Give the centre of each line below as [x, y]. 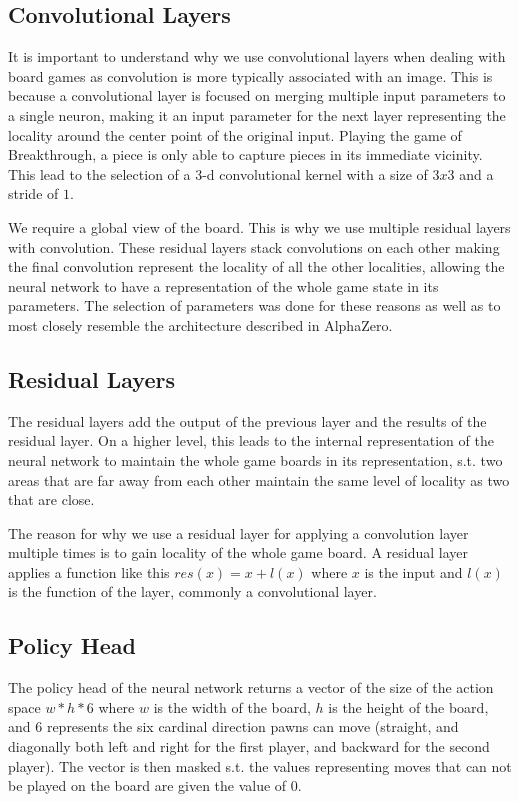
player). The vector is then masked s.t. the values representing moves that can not [260, 765]
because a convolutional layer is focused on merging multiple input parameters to [257, 95]
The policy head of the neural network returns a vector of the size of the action [251, 687]
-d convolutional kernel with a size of [315, 173]
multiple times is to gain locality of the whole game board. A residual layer [238, 552]
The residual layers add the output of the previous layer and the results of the [247, 420]
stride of [33, 193]
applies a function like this [89, 571]
